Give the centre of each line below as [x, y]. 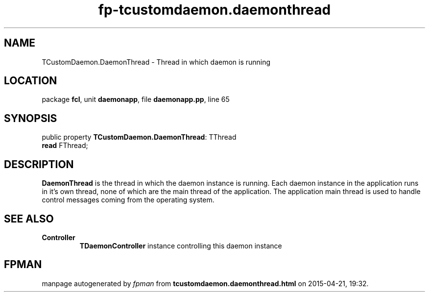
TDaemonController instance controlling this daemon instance [181, 246]
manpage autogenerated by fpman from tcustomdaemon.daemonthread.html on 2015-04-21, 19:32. [205, 283]
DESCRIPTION [39, 164]
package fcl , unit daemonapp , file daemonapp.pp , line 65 [136, 99]
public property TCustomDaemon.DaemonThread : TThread [139, 137]
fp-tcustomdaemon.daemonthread [214, 10]
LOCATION [31, 81]
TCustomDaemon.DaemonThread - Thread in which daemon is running [156, 62]
